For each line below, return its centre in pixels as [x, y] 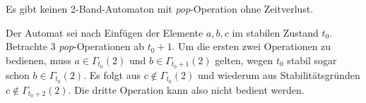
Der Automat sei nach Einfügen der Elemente [105, 32]
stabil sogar [312, 60]
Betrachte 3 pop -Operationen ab [75, 46]
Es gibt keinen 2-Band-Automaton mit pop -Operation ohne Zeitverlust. [160, 8]
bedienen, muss [39, 60]
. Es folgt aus [112, 74]
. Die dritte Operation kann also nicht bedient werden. [186, 89]
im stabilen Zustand [275, 32]
